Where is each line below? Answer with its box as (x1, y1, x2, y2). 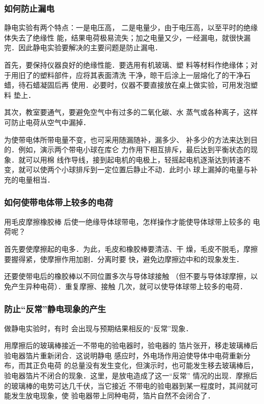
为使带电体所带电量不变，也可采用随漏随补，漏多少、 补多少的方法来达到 (4, 134, 251, 145)
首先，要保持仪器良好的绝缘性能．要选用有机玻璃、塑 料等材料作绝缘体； (4, 59, 251, 70)
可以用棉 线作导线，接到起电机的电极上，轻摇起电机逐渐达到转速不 (25, 154, 251, 165)
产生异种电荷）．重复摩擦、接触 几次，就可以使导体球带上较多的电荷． (11, 280, 247, 291)
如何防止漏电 (4, 2, 55, 14)
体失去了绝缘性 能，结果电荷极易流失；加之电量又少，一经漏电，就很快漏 (4, 32, 251, 43)
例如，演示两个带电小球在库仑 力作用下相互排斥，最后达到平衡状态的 (18, 144, 251, 155)
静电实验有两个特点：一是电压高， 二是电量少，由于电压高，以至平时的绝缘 (4, 22, 258, 33)
